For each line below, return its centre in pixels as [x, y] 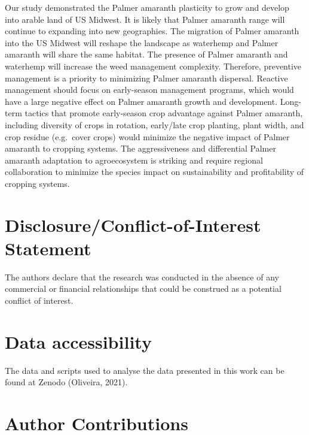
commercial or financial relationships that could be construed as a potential [143, 289]
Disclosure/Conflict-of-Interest [133, 224]
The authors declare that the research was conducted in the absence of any [142, 277]
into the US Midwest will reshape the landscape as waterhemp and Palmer [142, 42]
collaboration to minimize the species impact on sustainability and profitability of [154, 172]
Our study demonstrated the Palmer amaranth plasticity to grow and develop [147, 7]
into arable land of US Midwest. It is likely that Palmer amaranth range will [145, 19]
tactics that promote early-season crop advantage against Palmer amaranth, [164, 113]
